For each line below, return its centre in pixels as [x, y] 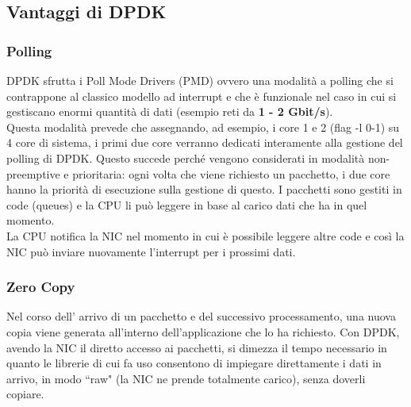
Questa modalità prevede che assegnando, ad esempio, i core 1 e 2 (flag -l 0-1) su [203, 127]
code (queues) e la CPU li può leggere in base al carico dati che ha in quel [187, 204]
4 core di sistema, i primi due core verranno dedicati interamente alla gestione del [205, 142]
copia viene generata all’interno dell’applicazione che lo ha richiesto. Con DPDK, [203, 331]
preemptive [33, 173]
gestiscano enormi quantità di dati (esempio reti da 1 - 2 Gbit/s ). [170, 111]
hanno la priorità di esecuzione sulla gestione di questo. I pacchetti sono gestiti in [204, 189]
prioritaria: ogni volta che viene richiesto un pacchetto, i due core [231, 173]
